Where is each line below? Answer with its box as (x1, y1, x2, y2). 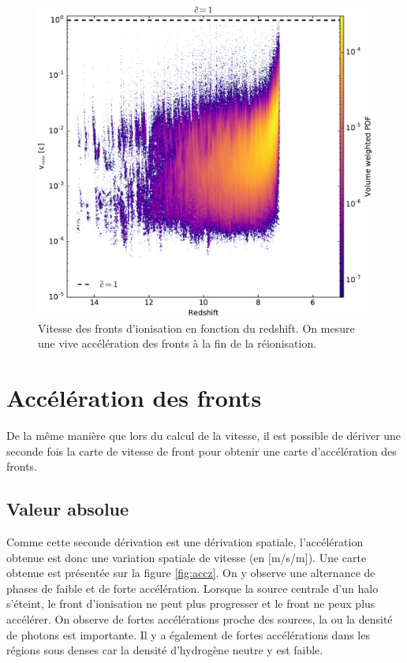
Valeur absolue (6, 497, 129, 521)
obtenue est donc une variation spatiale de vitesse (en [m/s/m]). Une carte (6, 549, 367, 565)
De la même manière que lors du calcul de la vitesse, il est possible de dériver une (6, 427, 401, 444)
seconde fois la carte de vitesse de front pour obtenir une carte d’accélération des (6, 442, 397, 459)
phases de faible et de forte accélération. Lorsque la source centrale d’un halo (6, 579, 379, 596)
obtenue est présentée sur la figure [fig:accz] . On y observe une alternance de (6, 564, 375, 581)
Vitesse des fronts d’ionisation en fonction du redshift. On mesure (38, 319, 355, 336)
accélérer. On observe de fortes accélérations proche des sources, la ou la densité (6, 611, 393, 628)
